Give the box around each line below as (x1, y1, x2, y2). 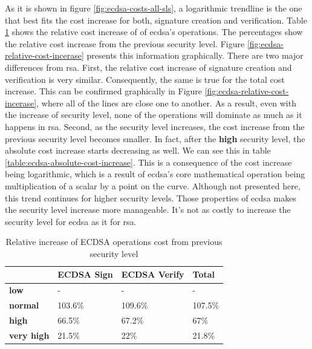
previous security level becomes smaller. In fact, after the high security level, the (5, 132, 305, 145)
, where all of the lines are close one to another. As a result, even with (36, 96, 296, 109)
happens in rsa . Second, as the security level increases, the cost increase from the (5, 120, 305, 132)
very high (9, 328, 50, 341)
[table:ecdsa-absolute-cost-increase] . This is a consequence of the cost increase (5, 155, 292, 168)
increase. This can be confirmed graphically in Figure (5, 85, 203, 97)
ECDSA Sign (57, 268, 113, 281)
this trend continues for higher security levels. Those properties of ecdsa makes (5, 191, 296, 204)
